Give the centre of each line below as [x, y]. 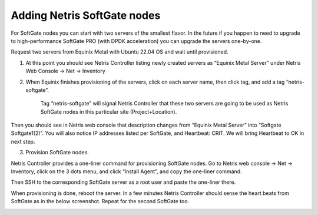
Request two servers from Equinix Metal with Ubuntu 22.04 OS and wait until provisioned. [120, 52]
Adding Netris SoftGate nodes [86, 15]
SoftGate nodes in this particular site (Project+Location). [109, 111]
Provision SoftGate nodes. [57, 153]
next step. [23, 141]
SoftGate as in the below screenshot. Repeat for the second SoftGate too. [100, 201]
